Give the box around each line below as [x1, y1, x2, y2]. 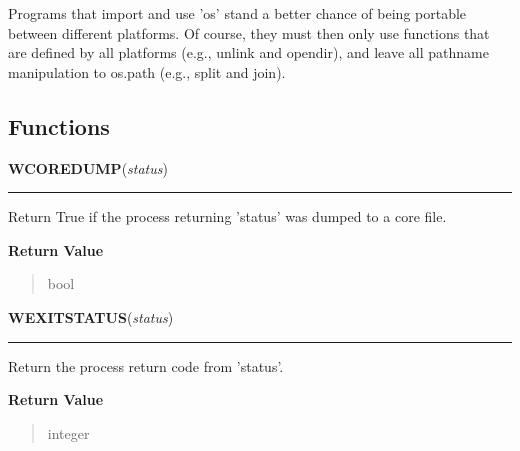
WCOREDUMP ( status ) [8, 157, 168, 178]
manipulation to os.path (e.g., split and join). [8, 61, 286, 82]
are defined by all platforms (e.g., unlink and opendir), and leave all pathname [8, 42, 489, 63]
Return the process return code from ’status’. [8, 355, 284, 376]
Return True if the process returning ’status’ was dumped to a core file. [8, 206, 447, 227]
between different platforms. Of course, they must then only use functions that [8, 22, 490, 43]
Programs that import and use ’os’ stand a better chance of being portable [8, 3, 467, 23]
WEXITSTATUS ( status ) [8, 306, 174, 327]
